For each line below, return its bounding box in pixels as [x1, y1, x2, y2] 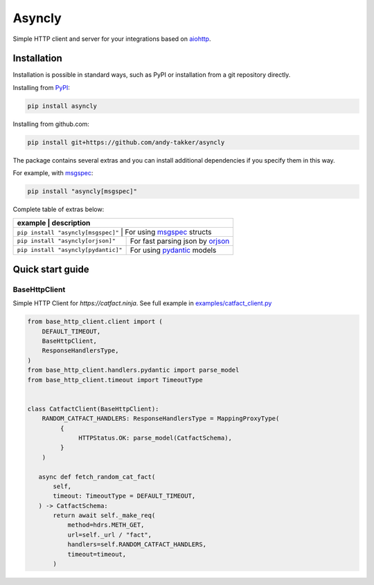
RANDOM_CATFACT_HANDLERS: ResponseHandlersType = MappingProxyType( [42, 415, 280, 422]
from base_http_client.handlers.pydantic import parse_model [27, 366, 240, 374]
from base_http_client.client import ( [27, 318, 163, 325]
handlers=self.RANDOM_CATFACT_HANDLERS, [67, 541, 207, 548]
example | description [17, 218, 91, 228]
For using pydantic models [130, 245, 217, 255]
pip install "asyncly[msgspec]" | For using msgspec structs [17, 227, 212, 237]
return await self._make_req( [53, 512, 156, 519]
